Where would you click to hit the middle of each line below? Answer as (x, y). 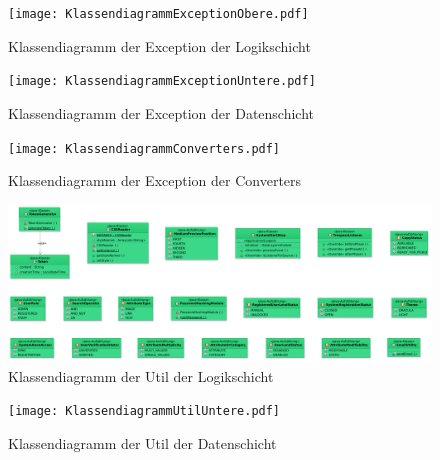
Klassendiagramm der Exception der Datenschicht (161, 112)
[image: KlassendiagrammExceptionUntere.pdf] (162, 81)
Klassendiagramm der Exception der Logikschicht (159, 45)
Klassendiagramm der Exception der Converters (155, 180)
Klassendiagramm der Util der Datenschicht (142, 442)
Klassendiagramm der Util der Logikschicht (141, 375)
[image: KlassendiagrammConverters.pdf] (144, 148)
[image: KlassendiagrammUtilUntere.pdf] (144, 411)
